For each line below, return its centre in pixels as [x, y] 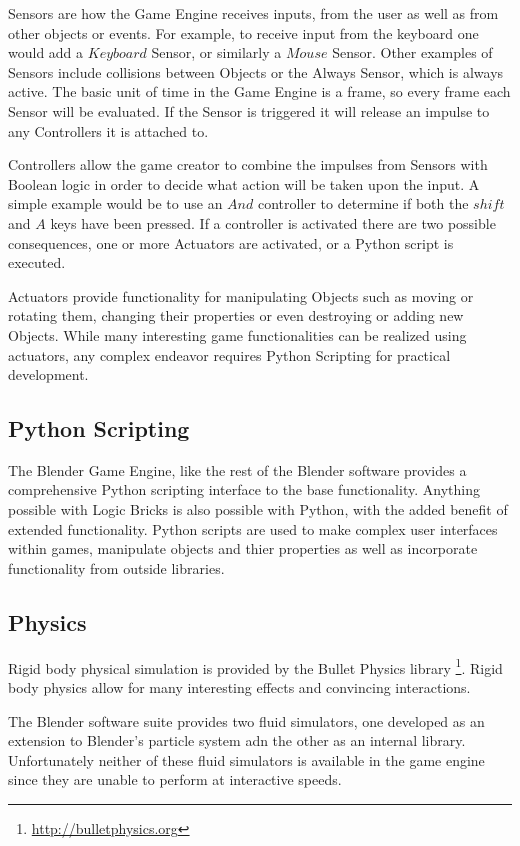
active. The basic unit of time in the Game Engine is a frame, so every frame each [259, 91]
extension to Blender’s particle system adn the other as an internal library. [237, 740]
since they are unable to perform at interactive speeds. [175, 779]
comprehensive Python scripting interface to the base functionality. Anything [244, 489]
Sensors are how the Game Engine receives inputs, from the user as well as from [253, 13]
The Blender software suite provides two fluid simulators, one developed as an [246, 720]
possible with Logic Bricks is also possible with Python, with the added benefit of [258, 509]
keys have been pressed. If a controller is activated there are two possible [273, 222]
